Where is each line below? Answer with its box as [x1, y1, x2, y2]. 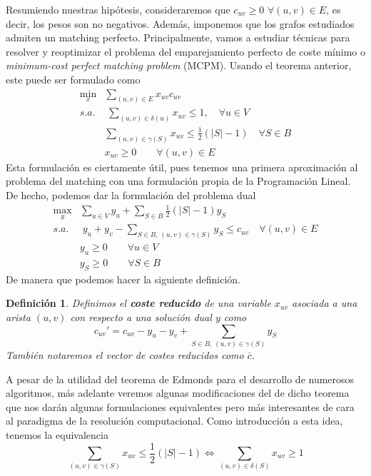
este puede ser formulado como [6, 71, 141, 86]
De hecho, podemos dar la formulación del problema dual [6, 187, 256, 202]
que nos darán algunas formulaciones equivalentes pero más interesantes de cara [6, 399, 355, 414]
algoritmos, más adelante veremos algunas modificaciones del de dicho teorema [6, 385, 350, 400]
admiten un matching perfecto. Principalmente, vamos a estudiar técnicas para [6, 30, 350, 45]
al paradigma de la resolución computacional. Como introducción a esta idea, [6, 413, 343, 428]
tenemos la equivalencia [6, 427, 108, 442]
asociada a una [292, 295, 357, 310]
